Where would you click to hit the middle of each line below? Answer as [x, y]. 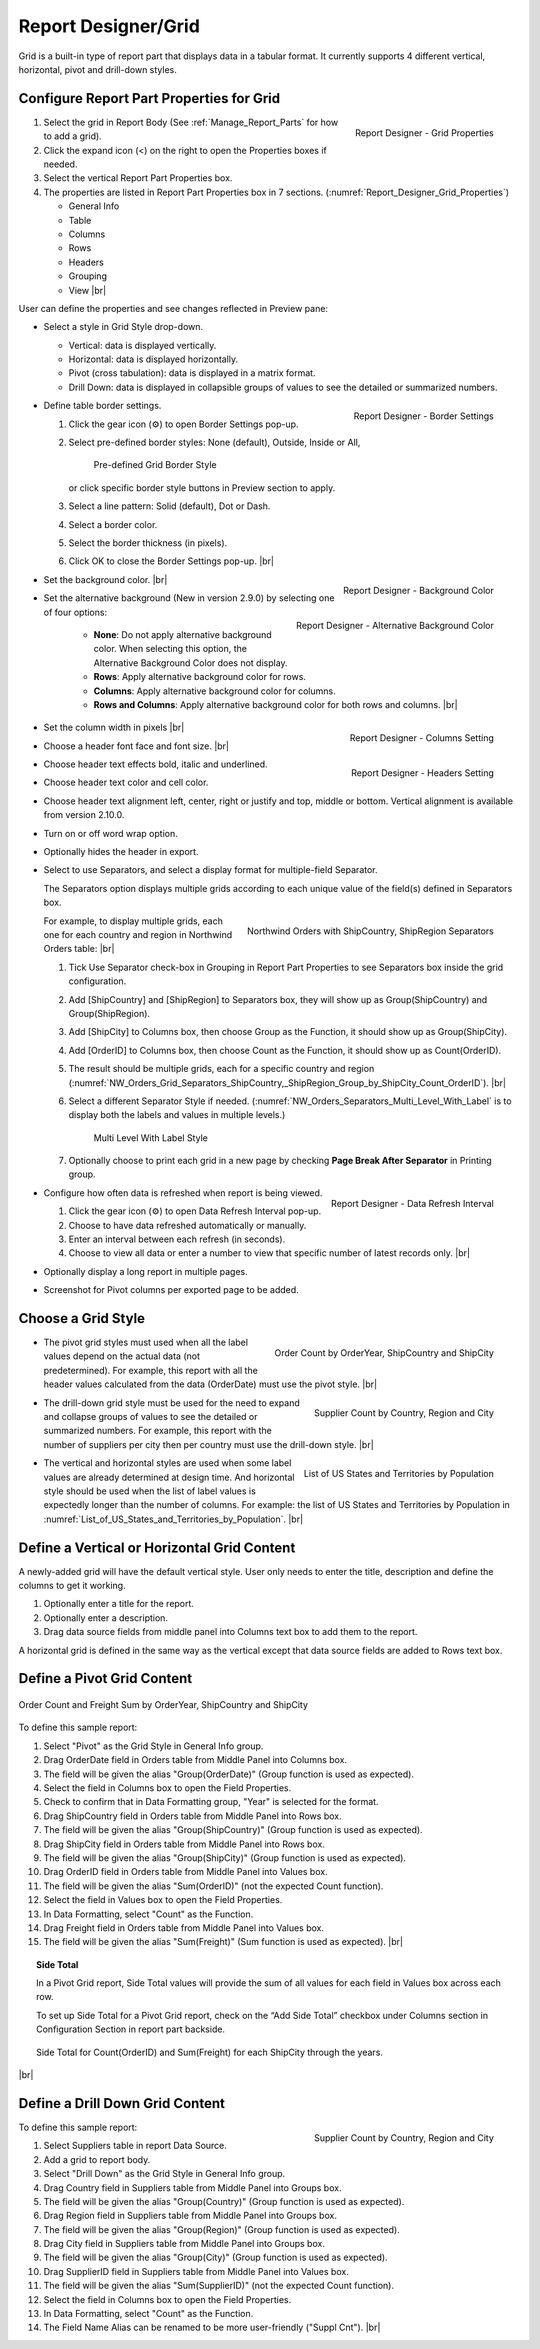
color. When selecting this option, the [170, 649]
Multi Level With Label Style [151, 1137]
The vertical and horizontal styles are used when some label [167, 1463]
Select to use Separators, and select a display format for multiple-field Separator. [211, 870]
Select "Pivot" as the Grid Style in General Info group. [153, 1746]
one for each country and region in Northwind [138, 934]
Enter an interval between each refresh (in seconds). [177, 1239]
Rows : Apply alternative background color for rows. [200, 677]
